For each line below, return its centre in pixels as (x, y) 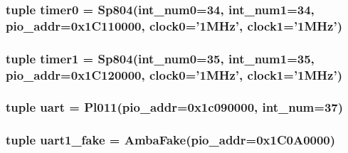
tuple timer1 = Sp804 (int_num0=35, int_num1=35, (160, 58)
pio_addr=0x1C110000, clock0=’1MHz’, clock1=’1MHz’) (174, 25)
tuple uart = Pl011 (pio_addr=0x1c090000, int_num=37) (175, 107)
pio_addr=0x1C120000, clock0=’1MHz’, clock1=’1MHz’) (174, 74)
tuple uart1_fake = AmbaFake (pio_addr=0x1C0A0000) (171, 140)
